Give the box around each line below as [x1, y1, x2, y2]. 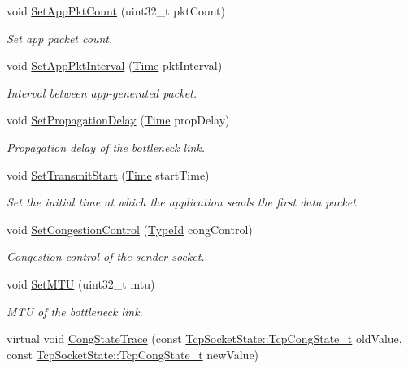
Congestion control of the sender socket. [7, 248, 205, 265]
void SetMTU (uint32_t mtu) [7, 275, 155, 292]
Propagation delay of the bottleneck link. [7, 138, 206, 155]
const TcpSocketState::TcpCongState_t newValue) [7, 345, 259, 362]
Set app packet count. [7, 29, 113, 46]
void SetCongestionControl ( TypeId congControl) [7, 220, 253, 237]
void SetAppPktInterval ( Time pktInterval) [7, 57, 223, 74]
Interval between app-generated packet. [7, 84, 197, 101]
